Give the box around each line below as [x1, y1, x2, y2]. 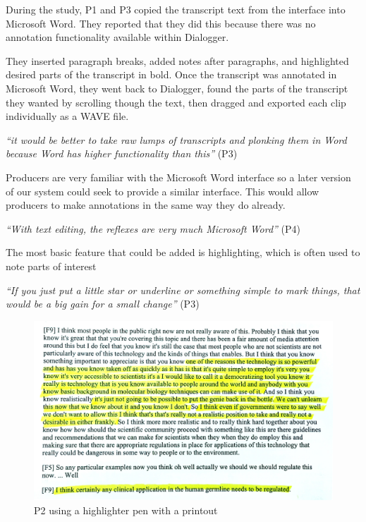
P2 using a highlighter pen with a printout [34, 502, 218, 517]
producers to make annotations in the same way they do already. [6, 198, 286, 212]
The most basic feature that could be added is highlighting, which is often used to [6, 245, 360, 260]
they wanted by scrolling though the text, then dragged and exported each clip [6, 95, 346, 109]
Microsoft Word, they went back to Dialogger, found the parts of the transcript [6, 80, 348, 95]
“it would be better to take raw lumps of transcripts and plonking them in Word [6, 132, 347, 147]
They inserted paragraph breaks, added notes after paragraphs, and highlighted [6, 53, 349, 68]
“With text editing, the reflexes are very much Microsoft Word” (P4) [6, 221, 301, 236]
